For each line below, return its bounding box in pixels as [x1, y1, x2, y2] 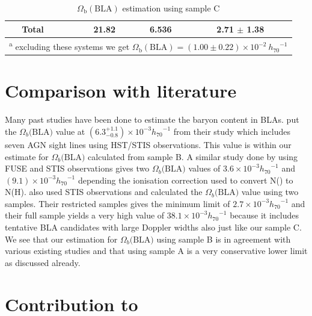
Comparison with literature [5, 78, 237, 103]
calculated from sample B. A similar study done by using [88, 150, 298, 163]
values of [188, 162, 221, 175]
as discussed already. [5, 256, 81, 268]
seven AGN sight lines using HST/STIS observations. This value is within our [5, 138, 292, 150]
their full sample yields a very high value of [5, 209, 165, 222]
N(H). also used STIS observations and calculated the [5, 185, 203, 198]
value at [55, 125, 85, 137]
